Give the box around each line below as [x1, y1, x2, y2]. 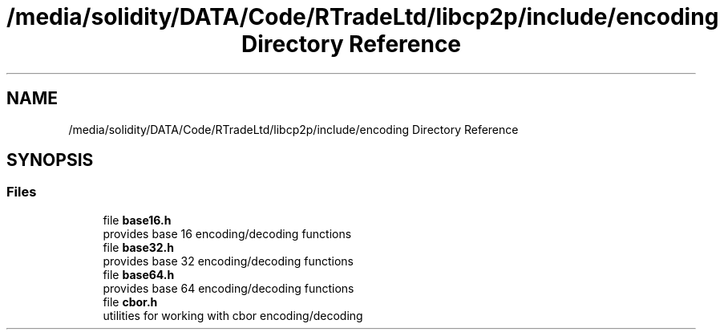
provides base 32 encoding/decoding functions [103, 253, 354, 268]
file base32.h [103, 240, 174, 254]
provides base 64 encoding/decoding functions [103, 281, 354, 295]
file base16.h [103, 213, 172, 227]
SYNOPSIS [6, 150, 94, 171]
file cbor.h [103, 294, 158, 309]
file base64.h [103, 267, 175, 281]
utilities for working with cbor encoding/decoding [103, 308, 363, 322]
